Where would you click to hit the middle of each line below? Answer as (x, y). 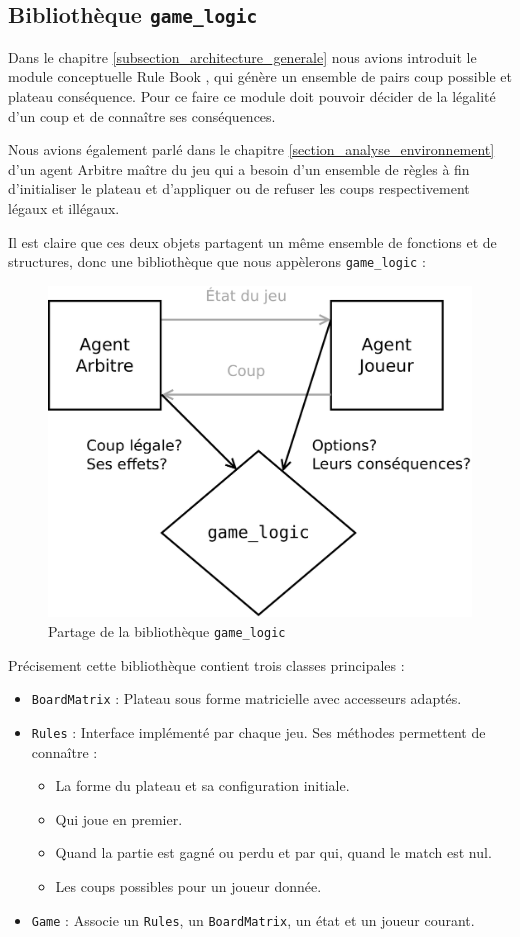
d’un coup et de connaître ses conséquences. (142, 115)
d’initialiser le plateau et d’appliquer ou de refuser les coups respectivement (239, 188)
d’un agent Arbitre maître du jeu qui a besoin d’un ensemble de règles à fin (239, 168)
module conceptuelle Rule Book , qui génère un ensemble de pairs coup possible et (260, 76)
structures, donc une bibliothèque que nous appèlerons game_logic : (217, 261)
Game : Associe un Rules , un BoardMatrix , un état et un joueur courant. (253, 919)
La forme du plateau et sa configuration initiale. (202, 785)
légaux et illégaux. (64, 207)
